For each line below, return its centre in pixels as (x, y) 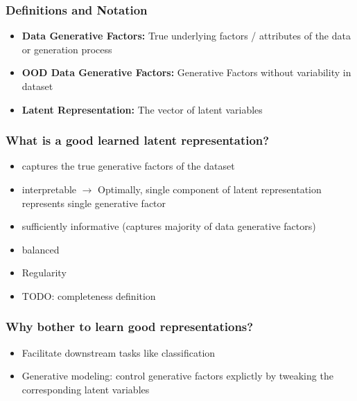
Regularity (44, 273)
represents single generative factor (94, 203)
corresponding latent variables (86, 389)
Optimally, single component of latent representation (210, 189)
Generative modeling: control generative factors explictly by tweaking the (177, 376)
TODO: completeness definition (89, 295)
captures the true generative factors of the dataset (128, 166)
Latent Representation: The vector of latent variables (142, 109)
